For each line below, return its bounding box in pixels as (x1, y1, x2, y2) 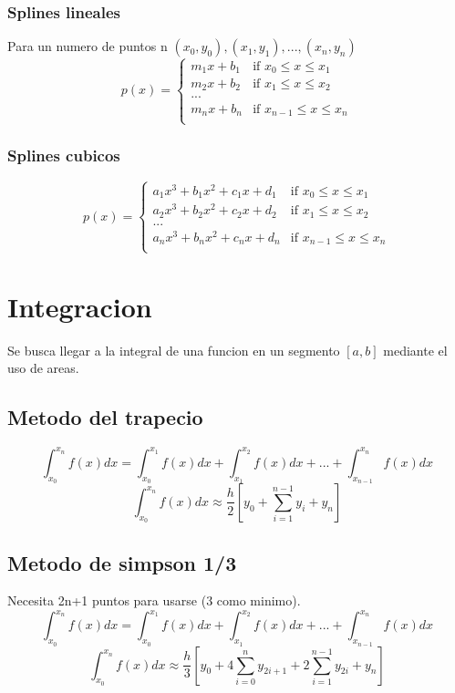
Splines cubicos (7, 144, 120, 167)
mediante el (383, 340, 448, 359)
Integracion (7, 287, 152, 325)
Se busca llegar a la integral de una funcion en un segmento (7, 340, 340, 359)
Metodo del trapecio (7, 403, 203, 431)
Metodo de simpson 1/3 (7, 548, 237, 576)
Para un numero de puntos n (7, 36, 168, 56)
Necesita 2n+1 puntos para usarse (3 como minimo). (7, 591, 301, 610)
